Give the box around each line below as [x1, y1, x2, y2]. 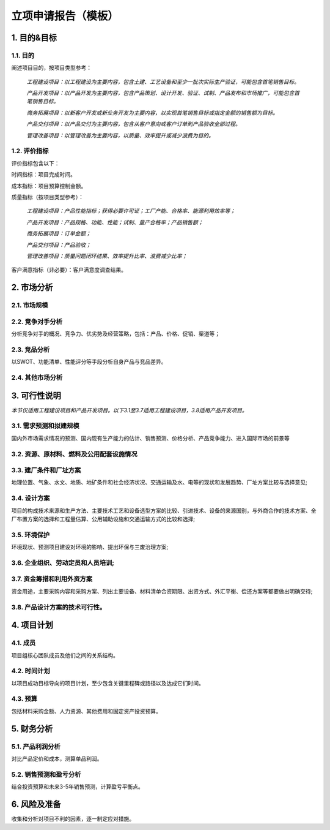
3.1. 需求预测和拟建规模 [11, 421, 79, 430]
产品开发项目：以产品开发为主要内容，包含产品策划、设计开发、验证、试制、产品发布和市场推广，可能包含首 [26, 89, 299, 97]
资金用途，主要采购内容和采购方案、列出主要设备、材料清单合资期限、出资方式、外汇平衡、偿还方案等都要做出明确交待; [11, 587, 313, 595]
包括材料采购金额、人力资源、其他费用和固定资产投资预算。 [11, 707, 161, 715]
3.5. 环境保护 [11, 530, 50, 539]
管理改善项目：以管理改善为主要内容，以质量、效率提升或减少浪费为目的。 [26, 132, 214, 139]
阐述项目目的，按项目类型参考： [11, 64, 92, 72]
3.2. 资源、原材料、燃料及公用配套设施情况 [11, 450, 137, 458]
